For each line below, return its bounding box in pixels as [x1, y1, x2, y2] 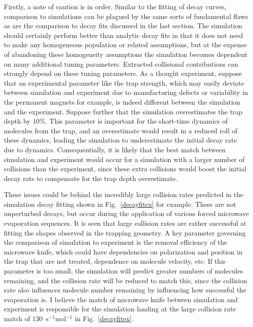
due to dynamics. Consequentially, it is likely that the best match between [4, 144, 226, 154]
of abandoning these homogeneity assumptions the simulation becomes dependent [4, 49, 248, 59]
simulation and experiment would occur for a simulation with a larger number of [4, 154, 245, 164]
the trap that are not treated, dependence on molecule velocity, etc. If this [4, 256, 226, 266]
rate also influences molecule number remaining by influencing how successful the [4, 285, 247, 295]
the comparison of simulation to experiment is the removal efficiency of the [4, 237, 228, 247]
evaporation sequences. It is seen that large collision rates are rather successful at [4, 218, 247, 228]
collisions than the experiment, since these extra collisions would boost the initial [4, 163, 247, 174]
